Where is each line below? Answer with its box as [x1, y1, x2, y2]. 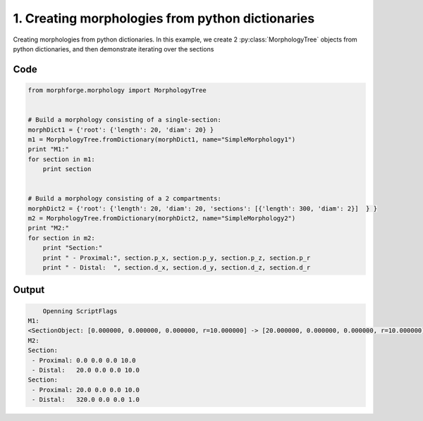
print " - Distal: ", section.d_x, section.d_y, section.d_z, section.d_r [42, 263, 311, 271]
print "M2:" [27, 224, 70, 232]
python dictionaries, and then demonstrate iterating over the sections [13, 44, 214, 53]
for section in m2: [27, 234, 95, 242]
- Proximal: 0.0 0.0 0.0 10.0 [32, 356, 137, 364]
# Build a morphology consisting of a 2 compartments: [27, 194, 221, 203]
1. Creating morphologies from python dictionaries [13, 11, 315, 26]
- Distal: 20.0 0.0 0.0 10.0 [32, 366, 140, 374]
